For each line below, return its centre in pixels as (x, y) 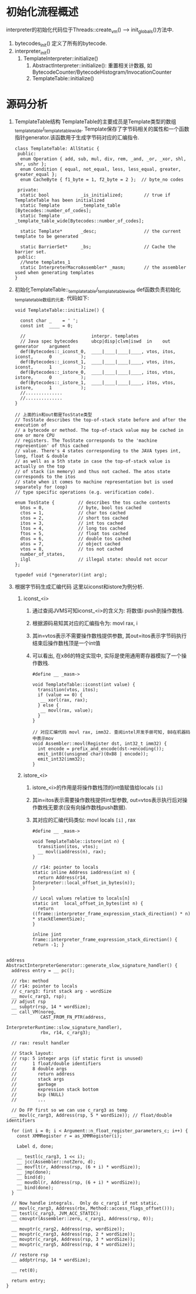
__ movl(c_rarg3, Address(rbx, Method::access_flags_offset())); (93, 1208)
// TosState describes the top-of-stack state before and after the (100, 420)
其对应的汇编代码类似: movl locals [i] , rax (84, 820)
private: (28, 190)
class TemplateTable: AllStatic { (57, 149)
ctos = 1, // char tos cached (73, 513)
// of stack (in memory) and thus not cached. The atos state (92, 471)
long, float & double (41, 456)
